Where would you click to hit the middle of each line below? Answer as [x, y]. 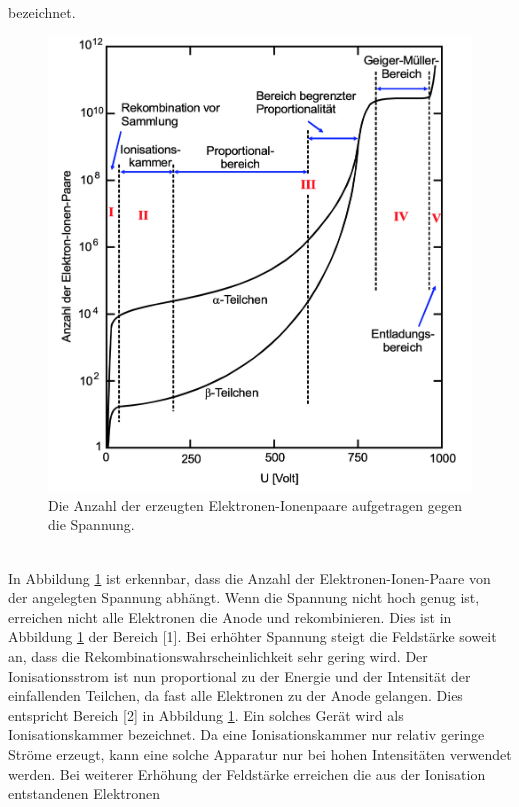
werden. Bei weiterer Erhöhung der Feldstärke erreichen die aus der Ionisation [247, 773]
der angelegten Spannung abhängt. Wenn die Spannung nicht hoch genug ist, [244, 597]
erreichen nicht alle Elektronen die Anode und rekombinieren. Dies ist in [230, 616]
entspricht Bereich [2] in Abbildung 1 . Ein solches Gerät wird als [206, 714]
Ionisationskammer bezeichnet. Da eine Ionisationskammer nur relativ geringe [246, 734]
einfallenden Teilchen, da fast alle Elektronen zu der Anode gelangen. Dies [235, 695]
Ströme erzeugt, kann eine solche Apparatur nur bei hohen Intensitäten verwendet [260, 753]
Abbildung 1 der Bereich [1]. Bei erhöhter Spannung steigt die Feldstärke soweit [252, 636]
